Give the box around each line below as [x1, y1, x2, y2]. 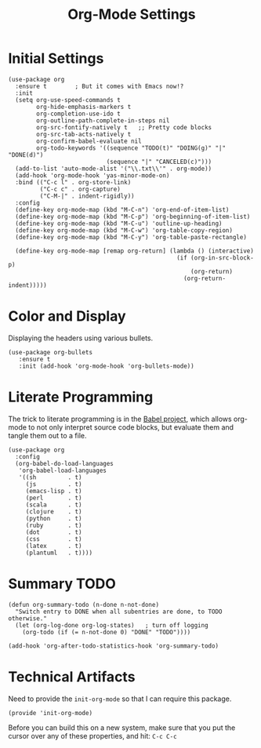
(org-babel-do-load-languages [15, 459, 114, 467]
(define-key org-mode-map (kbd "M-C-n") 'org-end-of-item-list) [15, 205, 230, 213]
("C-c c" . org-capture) [39, 185, 121, 193]
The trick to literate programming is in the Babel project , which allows [8, 414, 233, 423]
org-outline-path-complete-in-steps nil [36, 116, 170, 125]
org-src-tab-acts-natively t [36, 130, 132, 138]
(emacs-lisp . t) [25, 487, 82, 495]
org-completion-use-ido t [36, 110, 121, 118]
